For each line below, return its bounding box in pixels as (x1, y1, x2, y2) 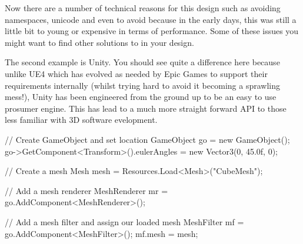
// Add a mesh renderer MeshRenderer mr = (5, 184, 168, 196)
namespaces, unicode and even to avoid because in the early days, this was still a (5, 13, 297, 25)
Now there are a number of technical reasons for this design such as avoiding (5, 2, 281, 14)
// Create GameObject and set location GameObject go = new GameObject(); (5, 133, 290, 145)
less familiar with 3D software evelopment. (5, 113, 158, 126)
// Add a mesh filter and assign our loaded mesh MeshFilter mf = (5, 215, 244, 228)
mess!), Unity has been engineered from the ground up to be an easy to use (5, 91, 277, 103)
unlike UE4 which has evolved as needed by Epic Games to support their (5, 67, 268, 79)
